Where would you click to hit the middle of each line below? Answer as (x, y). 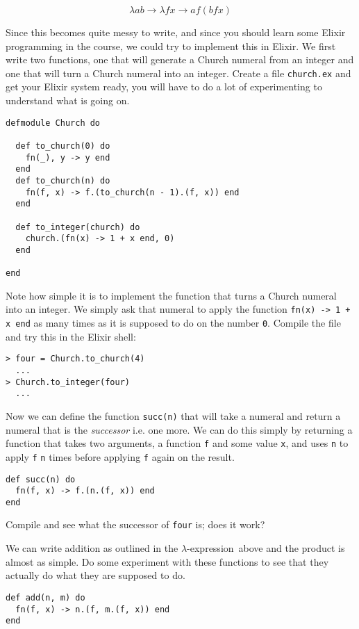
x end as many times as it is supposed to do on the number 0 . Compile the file (173, 323)
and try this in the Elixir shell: (71, 336)
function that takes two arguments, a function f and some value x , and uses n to (177, 443)
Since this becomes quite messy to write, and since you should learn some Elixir (176, 32)
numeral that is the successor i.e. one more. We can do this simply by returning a (179, 429)
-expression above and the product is (266, 548)
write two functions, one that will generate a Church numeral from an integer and (180, 59)
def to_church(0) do (63, 146)
